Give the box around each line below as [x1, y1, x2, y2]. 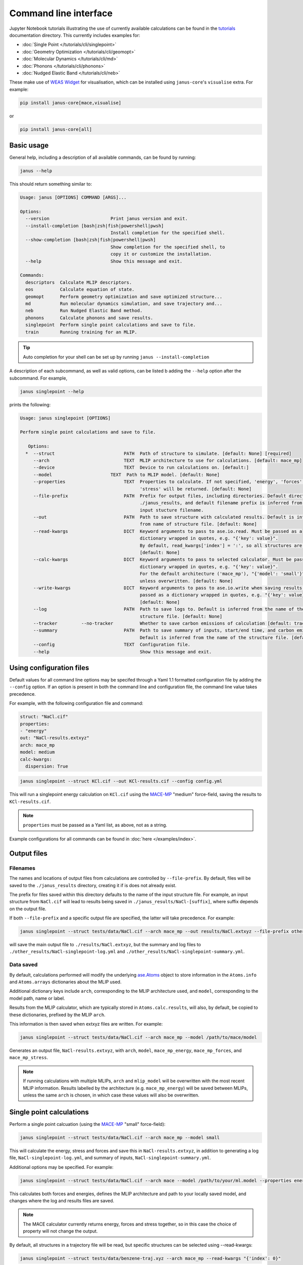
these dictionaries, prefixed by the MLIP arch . [9, 1011, 106, 1018]
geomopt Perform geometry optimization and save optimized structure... [25, 293, 223, 300]
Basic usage [9, 141, 49, 150]
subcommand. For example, [9, 375, 68, 381]
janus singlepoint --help [20, 389, 84, 394]
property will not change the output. [23, 1228, 98, 1234]
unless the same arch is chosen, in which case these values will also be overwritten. [23, 1092, 199, 1098]
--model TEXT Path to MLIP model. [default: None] [33, 472, 220, 478]
